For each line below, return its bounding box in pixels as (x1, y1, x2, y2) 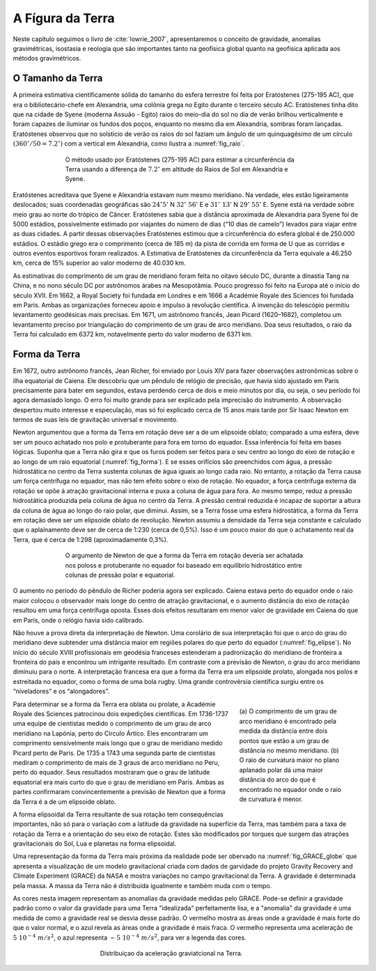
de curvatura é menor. (239, 795, 303, 803)
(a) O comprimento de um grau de (239, 707, 337, 715)
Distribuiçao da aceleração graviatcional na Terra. (100, 949, 243, 957)
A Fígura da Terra (13, 10, 115, 26)
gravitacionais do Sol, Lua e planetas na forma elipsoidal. (13, 839, 177, 848)
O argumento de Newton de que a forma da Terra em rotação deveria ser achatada (65, 551, 303, 560)
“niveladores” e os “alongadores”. (13, 687, 110, 696)
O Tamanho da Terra (13, 72, 103, 84)
